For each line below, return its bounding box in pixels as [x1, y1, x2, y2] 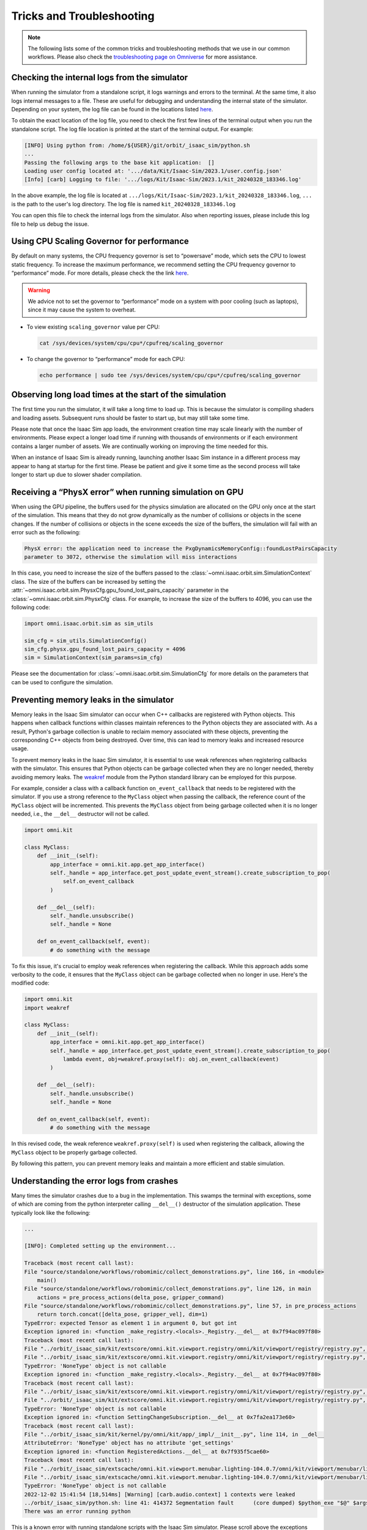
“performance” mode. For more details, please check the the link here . [11, 269, 189, 277]
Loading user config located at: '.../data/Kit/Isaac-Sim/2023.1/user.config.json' [24, 167, 283, 174]
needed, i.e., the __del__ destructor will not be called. [11, 810, 150, 818]
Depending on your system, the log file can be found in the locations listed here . [11, 106, 213, 113]
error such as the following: [11, 529, 81, 536]
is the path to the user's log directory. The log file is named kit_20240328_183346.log [11, 200, 235, 207]
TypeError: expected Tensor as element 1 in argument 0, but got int [24, 1319, 237, 1326]
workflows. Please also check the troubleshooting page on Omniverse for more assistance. [28, 53, 258, 61]
